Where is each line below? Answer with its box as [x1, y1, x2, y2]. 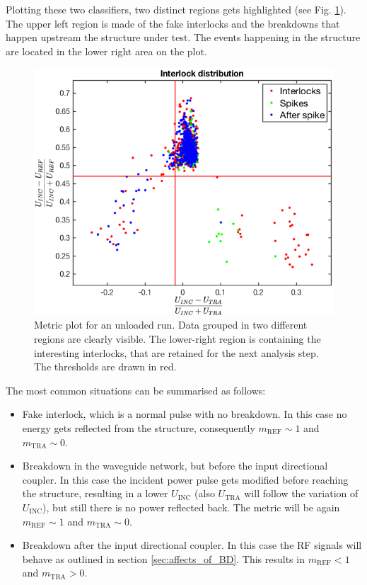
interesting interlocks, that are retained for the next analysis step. [34, 345, 319, 360]
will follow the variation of [244, 486, 359, 501]
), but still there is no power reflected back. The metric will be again [42, 499, 340, 514]
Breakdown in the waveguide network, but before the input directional [22, 458, 328, 473]
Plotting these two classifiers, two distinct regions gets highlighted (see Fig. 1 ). [6, 2, 346, 16]
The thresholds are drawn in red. [34, 359, 177, 374]
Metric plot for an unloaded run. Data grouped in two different [34, 317, 308, 332]
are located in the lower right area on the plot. [6, 43, 207, 58]
